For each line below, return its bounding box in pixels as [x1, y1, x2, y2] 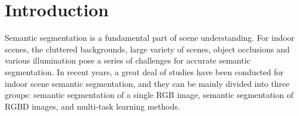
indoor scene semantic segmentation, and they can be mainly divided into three [5, 77, 290, 89]
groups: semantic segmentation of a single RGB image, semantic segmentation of [5, 89, 294, 101]
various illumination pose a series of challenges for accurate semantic [5, 54, 250, 66]
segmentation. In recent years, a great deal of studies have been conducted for [5, 65, 284, 78]
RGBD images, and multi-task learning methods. [5, 100, 180, 112]
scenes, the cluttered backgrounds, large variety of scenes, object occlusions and [5, 43, 290, 55]
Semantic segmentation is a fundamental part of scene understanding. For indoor [5, 31, 295, 44]
